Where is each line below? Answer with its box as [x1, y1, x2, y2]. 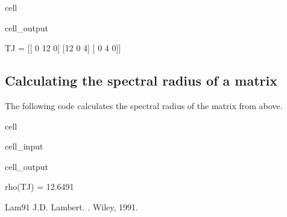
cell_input [5, 140, 43, 153]
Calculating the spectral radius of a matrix [5, 71, 277, 90]
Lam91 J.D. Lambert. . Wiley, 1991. [5, 200, 138, 213]
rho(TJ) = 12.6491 [5, 180, 74, 193]
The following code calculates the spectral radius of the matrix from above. [5, 99, 283, 112]
